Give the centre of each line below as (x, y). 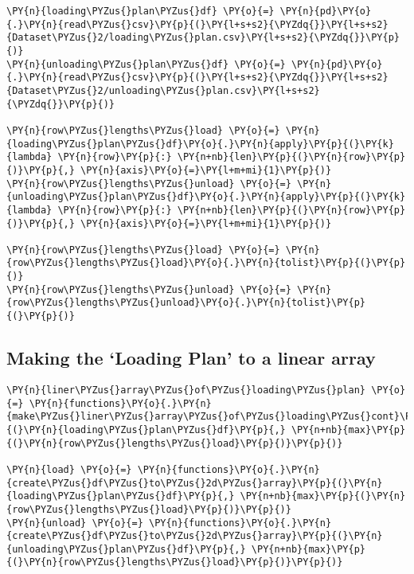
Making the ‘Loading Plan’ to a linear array (191, 358)
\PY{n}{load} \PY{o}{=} (69, 469)
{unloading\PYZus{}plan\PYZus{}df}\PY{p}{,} (126, 549)
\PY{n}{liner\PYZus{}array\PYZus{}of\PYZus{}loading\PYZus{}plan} (186, 390)
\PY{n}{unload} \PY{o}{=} (75, 523)
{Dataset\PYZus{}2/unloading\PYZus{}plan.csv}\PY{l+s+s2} (163, 90)
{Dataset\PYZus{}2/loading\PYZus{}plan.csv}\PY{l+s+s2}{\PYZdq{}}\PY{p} (203, 38)
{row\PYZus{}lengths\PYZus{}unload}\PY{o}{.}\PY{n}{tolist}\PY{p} (186, 303)
